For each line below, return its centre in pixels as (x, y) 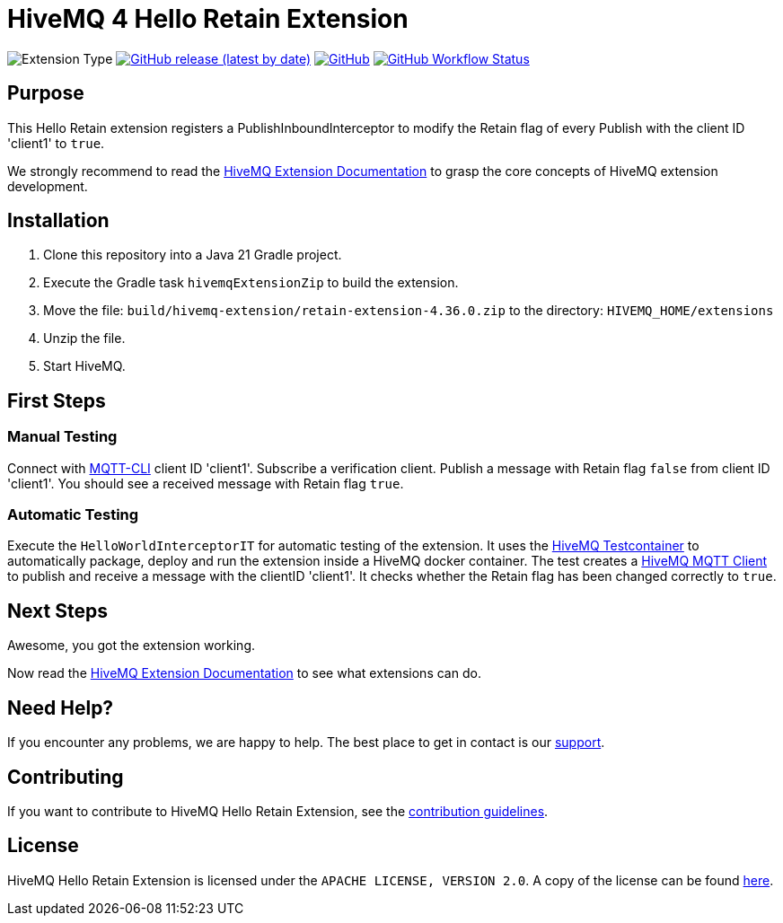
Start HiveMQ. (84, 366)
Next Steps (57, 611)
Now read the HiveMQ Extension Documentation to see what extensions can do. (244, 673)
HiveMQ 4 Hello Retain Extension (208, 19)
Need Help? (61, 708)
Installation (58, 221)
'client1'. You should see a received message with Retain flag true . (206, 483)
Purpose (46, 93)
